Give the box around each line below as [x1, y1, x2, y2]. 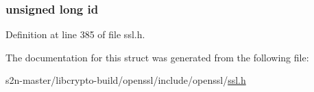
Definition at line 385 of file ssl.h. [5, 27, 145, 42]
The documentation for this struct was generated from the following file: [5, 50, 309, 64]
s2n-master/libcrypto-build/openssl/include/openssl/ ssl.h [5, 73, 246, 87]
